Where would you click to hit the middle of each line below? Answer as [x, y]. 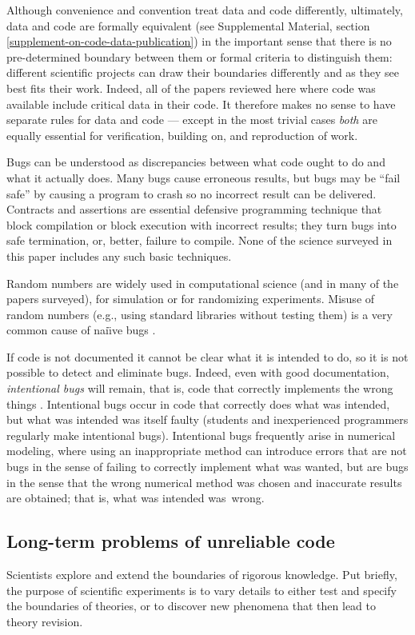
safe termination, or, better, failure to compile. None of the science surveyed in [200, 240]
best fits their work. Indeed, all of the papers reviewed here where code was [191, 88]
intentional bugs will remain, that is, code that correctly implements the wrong [200, 388]
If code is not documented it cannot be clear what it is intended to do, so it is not [207, 356]
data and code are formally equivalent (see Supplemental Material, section [188, 25]
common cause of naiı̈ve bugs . [81, 330]
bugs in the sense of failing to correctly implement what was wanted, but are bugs [207, 467]
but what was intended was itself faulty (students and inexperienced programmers [207, 419]
